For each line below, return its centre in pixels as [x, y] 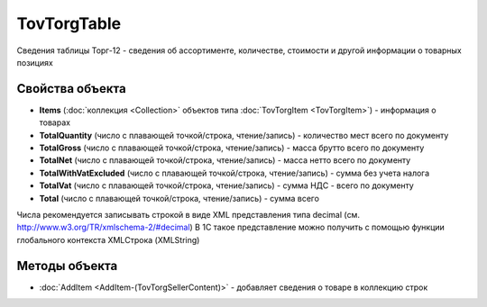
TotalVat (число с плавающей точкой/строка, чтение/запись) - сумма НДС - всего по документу [226, 185]
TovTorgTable [69, 23]
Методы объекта [67, 266]
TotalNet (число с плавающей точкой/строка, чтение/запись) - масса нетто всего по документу [225, 160]
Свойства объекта [71, 89]
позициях [35, 62]
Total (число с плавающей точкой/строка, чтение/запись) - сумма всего [179, 198]
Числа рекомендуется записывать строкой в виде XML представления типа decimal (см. [188, 214]
